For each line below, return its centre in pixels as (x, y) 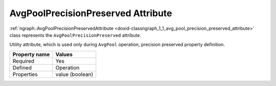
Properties (25, 74)
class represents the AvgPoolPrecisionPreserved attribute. (75, 35)
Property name (31, 54)
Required (24, 61)
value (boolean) (74, 74)
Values (64, 54)
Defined (22, 67)
